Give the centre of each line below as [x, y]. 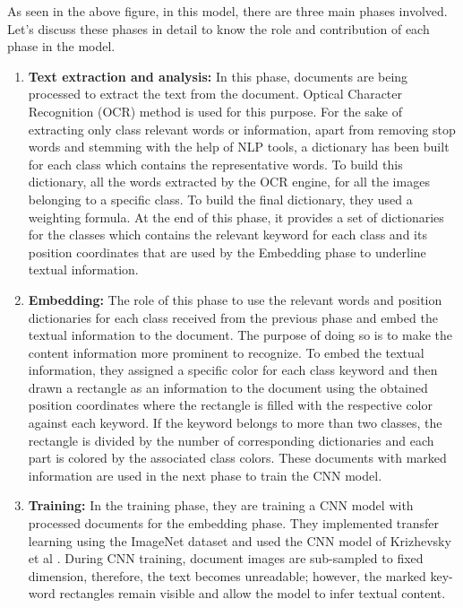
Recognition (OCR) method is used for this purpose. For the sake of [215, 111]
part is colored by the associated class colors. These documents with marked [237, 458]
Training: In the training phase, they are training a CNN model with [221, 505]
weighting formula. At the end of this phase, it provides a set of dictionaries [236, 217]
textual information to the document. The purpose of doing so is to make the [240, 335]
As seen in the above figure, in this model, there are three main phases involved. [227, 11]
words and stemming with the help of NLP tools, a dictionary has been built [239, 147]
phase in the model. [61, 46]
